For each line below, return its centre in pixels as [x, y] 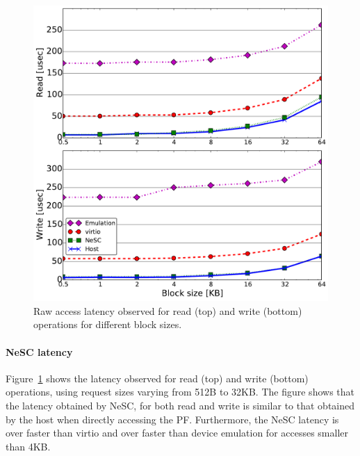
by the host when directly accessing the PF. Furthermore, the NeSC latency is [172, 419]
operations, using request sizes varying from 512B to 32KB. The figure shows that [180, 392]
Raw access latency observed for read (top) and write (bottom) [168, 310]
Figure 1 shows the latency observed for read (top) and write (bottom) [157, 378]
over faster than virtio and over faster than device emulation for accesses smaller [177, 433]
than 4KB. [28, 446]
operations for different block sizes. [108, 324]
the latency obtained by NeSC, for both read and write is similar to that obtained [180, 405]
